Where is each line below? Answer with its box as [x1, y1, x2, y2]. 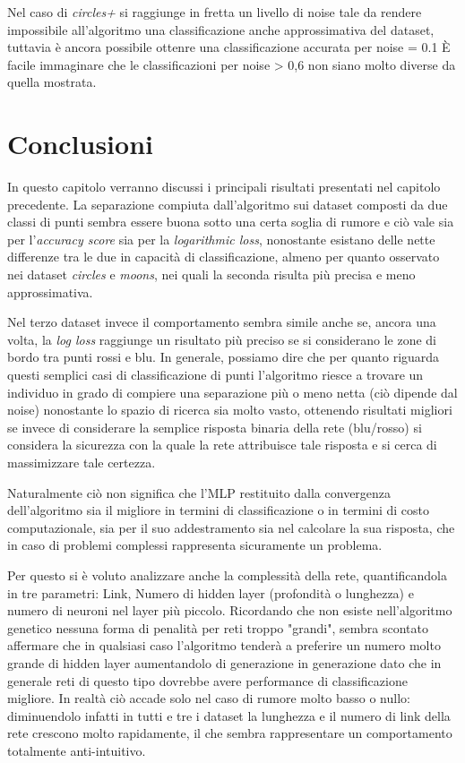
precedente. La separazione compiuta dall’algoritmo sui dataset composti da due [7, 194, 448, 213]
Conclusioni [7, 125, 153, 162]
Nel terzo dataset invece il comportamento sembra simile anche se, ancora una [7, 313, 436, 331]
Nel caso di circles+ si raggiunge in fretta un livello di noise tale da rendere [7, 3, 422, 21]
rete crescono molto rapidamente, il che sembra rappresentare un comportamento [7, 724, 452, 742]
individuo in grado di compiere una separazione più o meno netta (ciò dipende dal [7, 382, 458, 401]
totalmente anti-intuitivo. [7, 741, 146, 759]
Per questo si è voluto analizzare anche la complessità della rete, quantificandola [7, 565, 447, 584]
